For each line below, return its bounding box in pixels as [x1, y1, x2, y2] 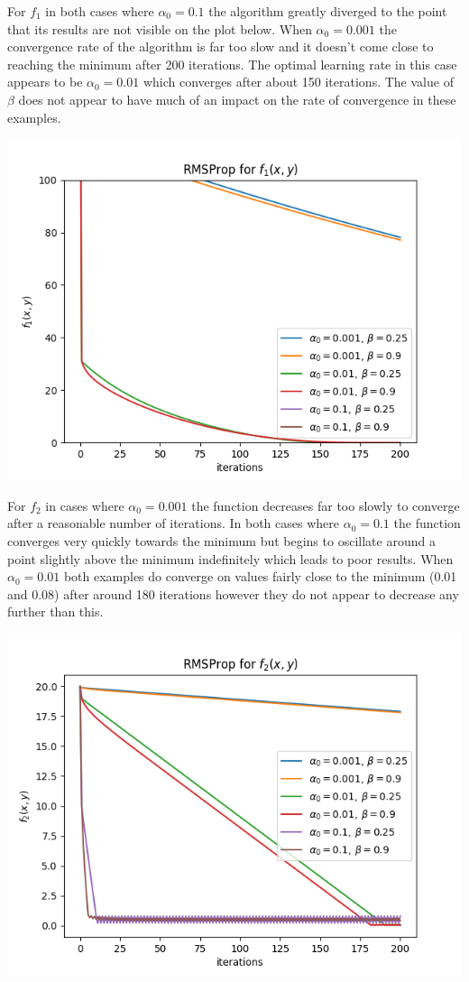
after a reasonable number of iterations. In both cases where [7, 514, 339, 533]
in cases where [45, 496, 124, 514]
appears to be [7, 72, 83, 91]
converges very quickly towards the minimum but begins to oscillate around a [7, 531, 436, 550]
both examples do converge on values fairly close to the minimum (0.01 [63, 567, 457, 586]
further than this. [7, 602, 104, 621]
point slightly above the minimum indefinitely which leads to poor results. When [7, 549, 454, 568]
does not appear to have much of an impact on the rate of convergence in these [18, 89, 456, 108]
